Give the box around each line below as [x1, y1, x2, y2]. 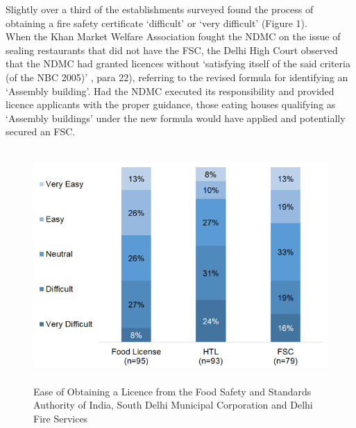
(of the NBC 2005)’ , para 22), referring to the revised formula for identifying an [6, 69, 348, 84]
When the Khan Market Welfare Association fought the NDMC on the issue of [6, 29, 341, 44]
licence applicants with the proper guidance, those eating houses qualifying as [6, 97, 336, 112]
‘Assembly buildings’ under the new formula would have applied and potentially [6, 110, 346, 125]
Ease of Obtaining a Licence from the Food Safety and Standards [33, 384, 312, 398]
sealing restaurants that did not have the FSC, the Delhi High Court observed [6, 42, 338, 57]
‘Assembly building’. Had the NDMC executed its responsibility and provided [6, 83, 334, 98]
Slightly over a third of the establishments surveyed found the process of [6, 2, 314, 16]
